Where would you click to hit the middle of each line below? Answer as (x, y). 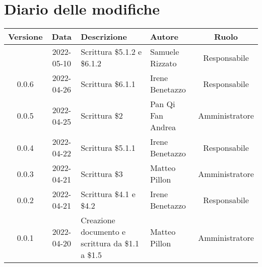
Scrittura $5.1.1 (108, 147)
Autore (164, 37)
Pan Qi (162, 104)
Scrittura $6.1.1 (108, 83)
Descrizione (104, 37)
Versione (25, 37)
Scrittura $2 (102, 116)
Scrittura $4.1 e (108, 194)
